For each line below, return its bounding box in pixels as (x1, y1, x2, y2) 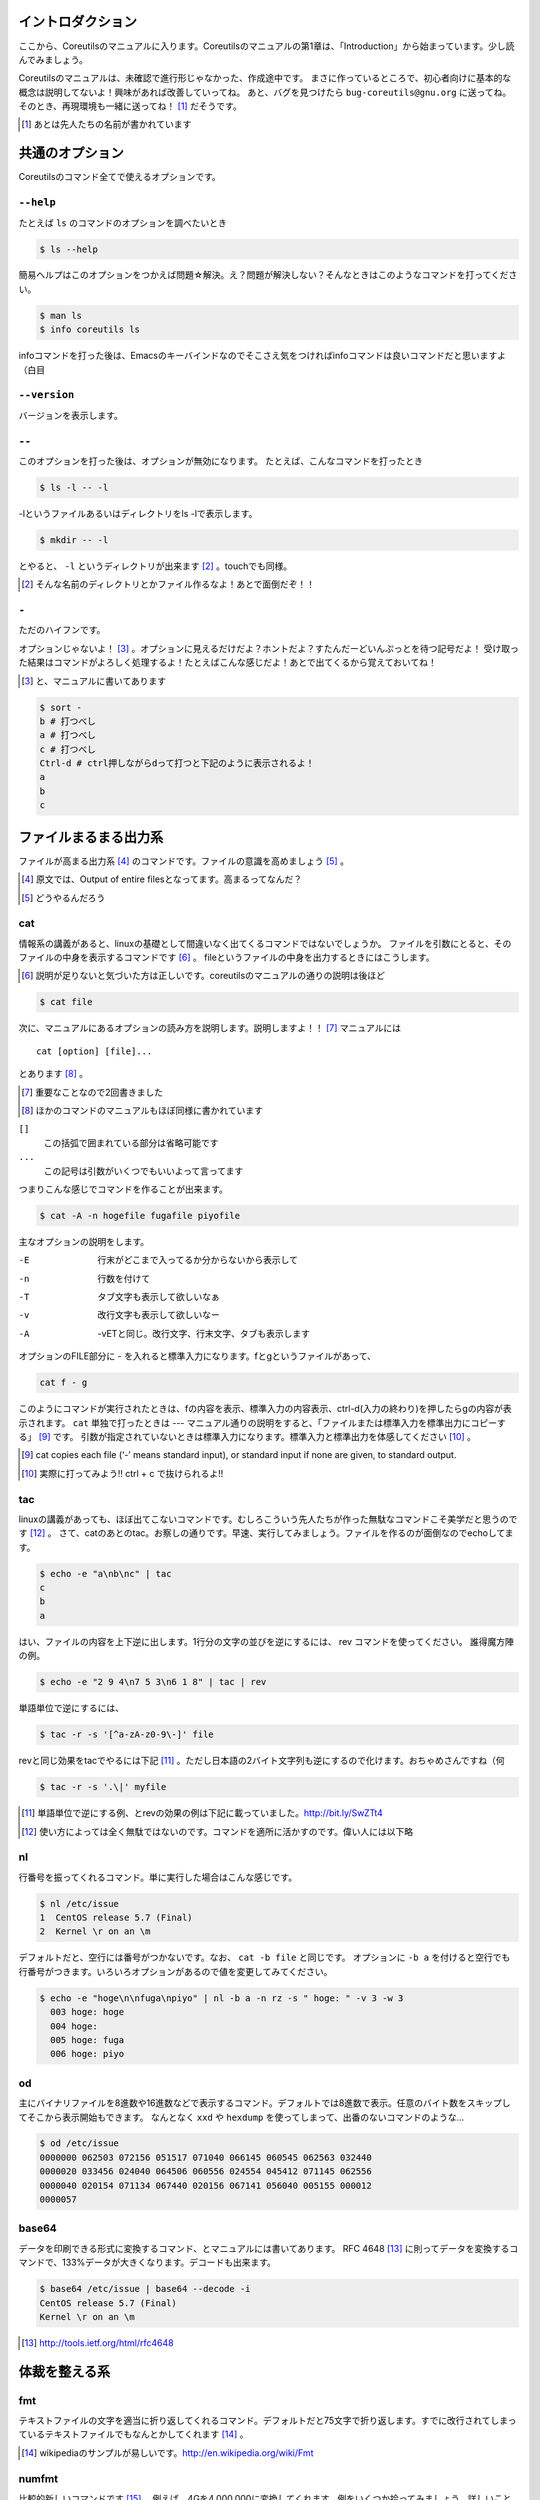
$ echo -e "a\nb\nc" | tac (39, 1568, 172, 1579)
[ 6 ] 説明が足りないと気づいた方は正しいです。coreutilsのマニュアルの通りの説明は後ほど (21, 970, 385, 982)
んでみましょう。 (18, 53, 89, 65)
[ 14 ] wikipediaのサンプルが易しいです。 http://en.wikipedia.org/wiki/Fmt (21, 2446, 314, 2459)
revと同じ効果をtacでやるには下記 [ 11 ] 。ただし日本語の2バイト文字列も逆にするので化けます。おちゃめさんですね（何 (18, 1755, 505, 1767)
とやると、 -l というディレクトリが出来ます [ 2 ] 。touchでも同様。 (18, 560, 293, 572)
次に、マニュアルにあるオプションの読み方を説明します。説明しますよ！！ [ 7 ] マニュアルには (18, 1022, 402, 1034)
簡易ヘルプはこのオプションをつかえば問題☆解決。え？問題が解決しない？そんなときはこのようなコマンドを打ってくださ (18, 269, 518, 281)
